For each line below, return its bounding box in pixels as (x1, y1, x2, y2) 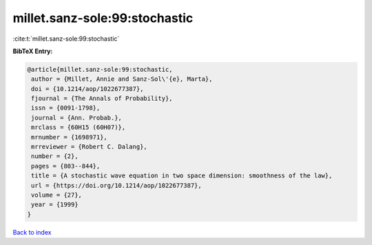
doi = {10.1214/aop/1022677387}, (31, 85, 144, 92)
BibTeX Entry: (12, 47, 53, 55)
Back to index (12, 228, 52, 236)
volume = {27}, (31, 191, 83, 199)
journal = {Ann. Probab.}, (31, 114, 122, 121)
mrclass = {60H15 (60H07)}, (31, 124, 126, 131)
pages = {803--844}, (31, 162, 101, 170)
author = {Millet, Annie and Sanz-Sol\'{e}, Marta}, (31, 75, 213, 83)
